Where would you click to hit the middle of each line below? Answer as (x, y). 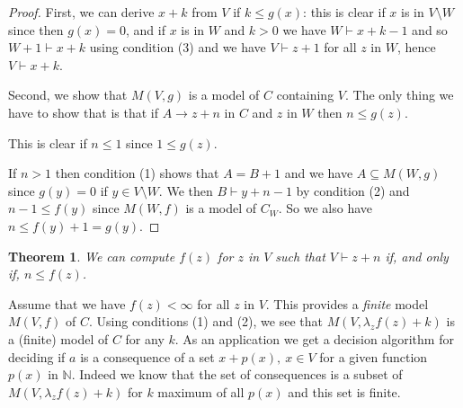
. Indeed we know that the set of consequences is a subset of (237, 374)
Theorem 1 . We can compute (92, 256)
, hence (416, 47)
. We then (186, 190)
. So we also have (325, 208)
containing (305, 95)
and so (430, 29)
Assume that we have (67, 303)
